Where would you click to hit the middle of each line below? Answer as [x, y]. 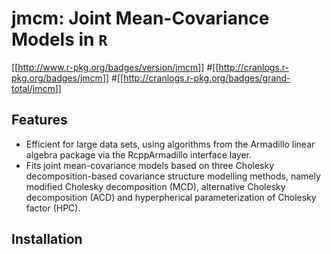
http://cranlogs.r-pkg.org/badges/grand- [207, 78]
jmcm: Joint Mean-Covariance [140, 18]
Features [39, 120]
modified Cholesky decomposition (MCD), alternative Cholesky [155, 186]
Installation [47, 239]
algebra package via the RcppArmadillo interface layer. [138, 154]
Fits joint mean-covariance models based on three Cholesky [150, 165]
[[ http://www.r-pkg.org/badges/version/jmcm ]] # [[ [115, 67]
